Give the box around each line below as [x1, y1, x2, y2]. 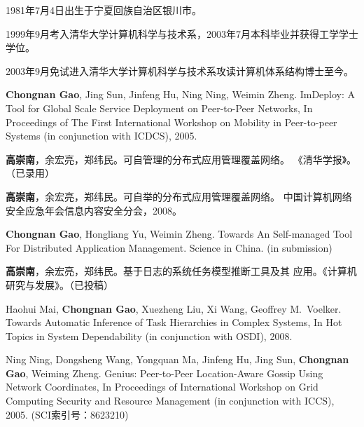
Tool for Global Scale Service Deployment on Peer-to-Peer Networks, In [6, 100, 313, 115]
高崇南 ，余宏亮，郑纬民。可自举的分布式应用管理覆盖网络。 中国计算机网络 [6, 189, 352, 203]
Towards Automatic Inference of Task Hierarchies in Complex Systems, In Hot [6, 315, 342, 330]
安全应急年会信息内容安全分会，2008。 [6, 203, 182, 217]
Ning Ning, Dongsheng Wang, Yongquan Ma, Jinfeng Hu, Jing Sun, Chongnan [6, 352, 349, 367]
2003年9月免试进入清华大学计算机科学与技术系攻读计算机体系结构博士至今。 [6, 63, 353, 78]
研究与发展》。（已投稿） [6, 277, 113, 292]
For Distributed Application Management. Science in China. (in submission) [6, 240, 332, 255]
